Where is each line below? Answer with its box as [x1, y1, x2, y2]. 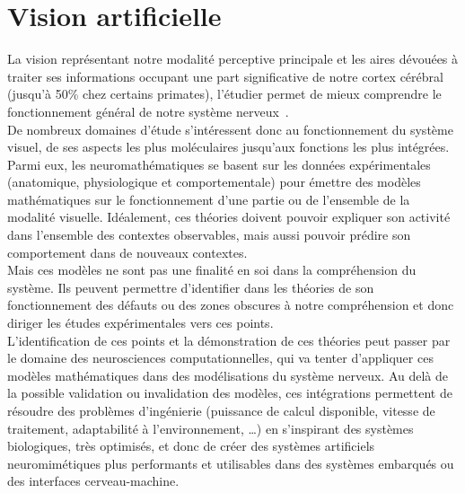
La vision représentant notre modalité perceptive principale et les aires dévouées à [7, 49, 459, 68]
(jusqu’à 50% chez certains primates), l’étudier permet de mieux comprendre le [7, 84, 442, 103]
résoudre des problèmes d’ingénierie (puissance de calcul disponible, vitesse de [7, 401, 435, 419]
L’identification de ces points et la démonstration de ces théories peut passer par [7, 330, 451, 349]
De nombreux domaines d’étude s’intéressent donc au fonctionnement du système [7, 119, 453, 138]
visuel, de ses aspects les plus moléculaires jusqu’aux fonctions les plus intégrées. [7, 137, 450, 156]
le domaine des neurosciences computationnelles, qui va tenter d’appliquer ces [7, 348, 434, 367]
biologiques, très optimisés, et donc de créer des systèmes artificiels [7, 436, 375, 455]
